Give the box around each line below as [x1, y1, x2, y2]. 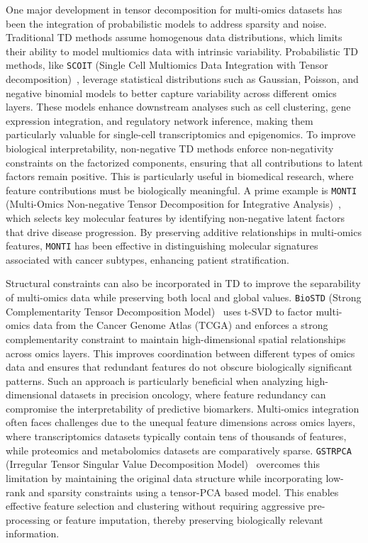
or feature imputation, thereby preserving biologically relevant [53, 512, 323, 527]
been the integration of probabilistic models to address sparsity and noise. [6, 16, 327, 30]
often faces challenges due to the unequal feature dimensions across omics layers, [6, 415, 356, 430]
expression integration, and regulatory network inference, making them [6, 113, 313, 128]
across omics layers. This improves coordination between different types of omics [6, 345, 355, 360]
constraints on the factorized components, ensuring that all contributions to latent [6, 155, 363, 169]
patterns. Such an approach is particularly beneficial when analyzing [6, 373, 303, 388]
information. [6, 526, 60, 541]
